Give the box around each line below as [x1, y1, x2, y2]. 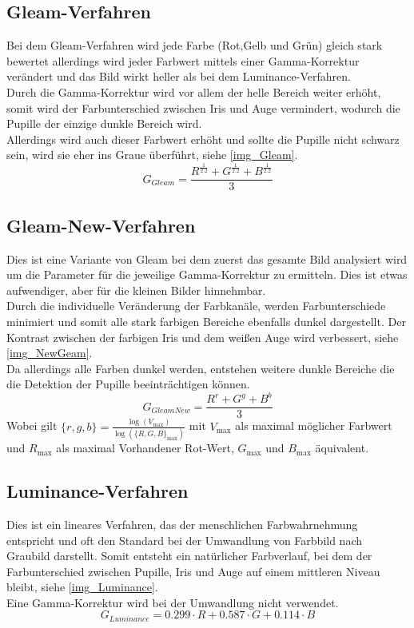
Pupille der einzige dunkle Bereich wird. [6, 115, 202, 132]
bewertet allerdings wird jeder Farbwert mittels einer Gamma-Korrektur [6, 52, 360, 69]
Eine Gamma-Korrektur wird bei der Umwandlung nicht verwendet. [6, 594, 339, 610]
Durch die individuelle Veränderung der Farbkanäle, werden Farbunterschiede [6, 297, 386, 314]
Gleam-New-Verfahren [6, 213, 196, 237]
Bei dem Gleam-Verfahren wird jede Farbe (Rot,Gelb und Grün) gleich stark [6, 37, 383, 54]
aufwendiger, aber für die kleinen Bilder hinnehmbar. [6, 281, 266, 298]
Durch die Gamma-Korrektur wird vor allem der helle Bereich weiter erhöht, [6, 83, 381, 100]
